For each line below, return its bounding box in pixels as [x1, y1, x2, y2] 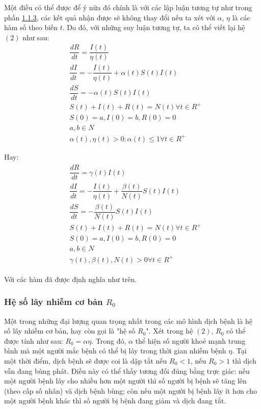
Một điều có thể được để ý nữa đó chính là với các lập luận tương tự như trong [4, 2, 252, 12]
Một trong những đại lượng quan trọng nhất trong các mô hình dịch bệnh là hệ [4, 315, 253, 326]
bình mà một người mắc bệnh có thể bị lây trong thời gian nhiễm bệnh [4, 345, 226, 356]
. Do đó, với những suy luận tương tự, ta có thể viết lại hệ [62, 22, 245, 33]
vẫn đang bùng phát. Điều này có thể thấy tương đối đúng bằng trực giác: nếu [4, 365, 250, 376]
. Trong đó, [91, 335, 126, 346]
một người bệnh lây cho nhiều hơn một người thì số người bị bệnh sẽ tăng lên [4, 375, 247, 386]
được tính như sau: [4, 335, 63, 346]
